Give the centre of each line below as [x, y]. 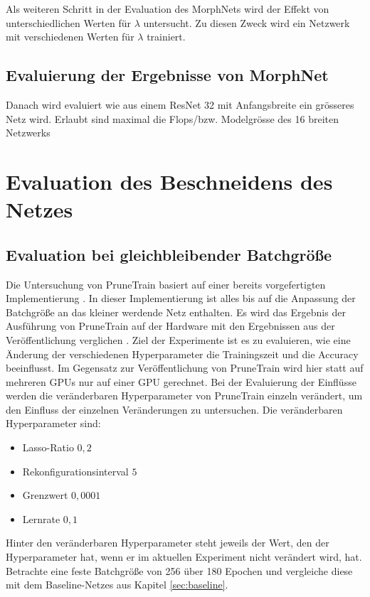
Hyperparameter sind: [53, 423]
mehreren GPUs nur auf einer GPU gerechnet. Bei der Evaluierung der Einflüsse [181, 381]
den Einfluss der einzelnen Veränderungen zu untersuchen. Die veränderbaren [174, 409]
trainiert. [166, 37]
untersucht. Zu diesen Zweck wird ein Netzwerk [247, 22]
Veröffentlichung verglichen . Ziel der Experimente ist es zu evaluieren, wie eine [178, 339]
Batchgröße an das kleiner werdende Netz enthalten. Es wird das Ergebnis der [176, 312]
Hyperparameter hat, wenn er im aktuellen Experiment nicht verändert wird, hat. [184, 557]
